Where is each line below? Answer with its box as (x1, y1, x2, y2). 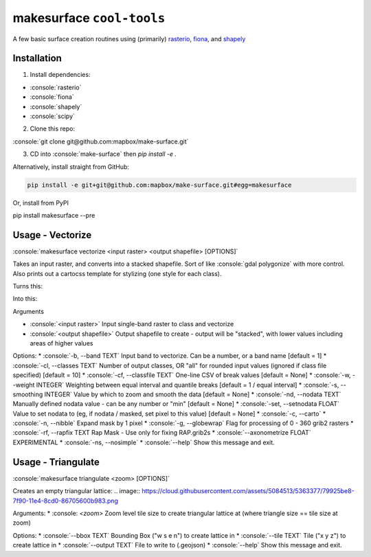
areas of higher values (30, 339, 93, 347)
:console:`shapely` (30, 102, 82, 111)
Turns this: (12, 282, 43, 291)
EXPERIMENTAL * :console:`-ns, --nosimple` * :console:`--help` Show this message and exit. (12, 438, 275, 446)
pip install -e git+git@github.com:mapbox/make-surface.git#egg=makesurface (27, 181, 292, 189)
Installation (12, 52, 62, 65)
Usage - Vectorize (12, 229, 92, 240)
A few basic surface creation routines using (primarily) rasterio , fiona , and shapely (12, 34, 246, 43)
